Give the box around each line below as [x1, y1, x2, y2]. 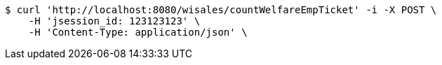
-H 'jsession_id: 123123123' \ [28, 15, 201, 27]
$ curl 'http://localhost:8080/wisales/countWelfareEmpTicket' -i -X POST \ [5, 4, 437, 15]
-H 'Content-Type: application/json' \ [28, 27, 248, 38]
